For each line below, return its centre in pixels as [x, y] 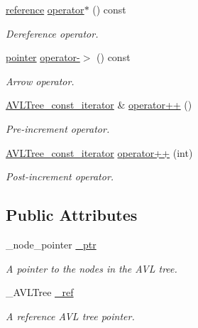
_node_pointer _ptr [51, 244]
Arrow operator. [40, 81]
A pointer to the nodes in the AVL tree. [92, 268]
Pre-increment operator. [58, 128]
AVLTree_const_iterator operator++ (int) [99, 152]
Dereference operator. [52, 33]
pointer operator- [43, 57]
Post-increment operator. [60, 176]
